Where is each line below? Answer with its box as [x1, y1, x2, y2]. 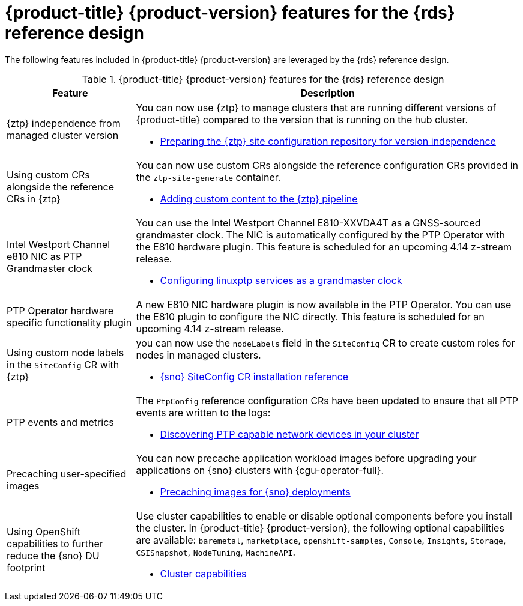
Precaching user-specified [7, 467, 127, 480]
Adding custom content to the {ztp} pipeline [160, 192, 358, 205]
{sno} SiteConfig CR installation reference [160, 370, 349, 383]
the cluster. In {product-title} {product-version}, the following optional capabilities [136, 521, 504, 534]
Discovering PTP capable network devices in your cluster [160, 428, 419, 440]
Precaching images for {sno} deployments [160, 485, 351, 498]
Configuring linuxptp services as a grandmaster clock [160, 274, 402, 286]
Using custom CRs [7, 168, 90, 181]
